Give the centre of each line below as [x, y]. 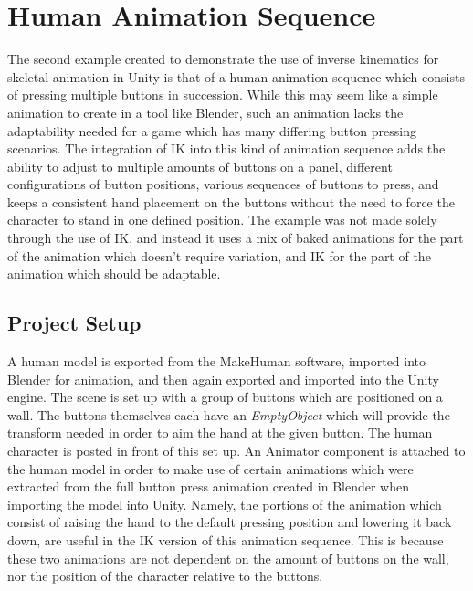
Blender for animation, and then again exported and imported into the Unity [223, 379]
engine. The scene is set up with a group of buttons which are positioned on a [225, 397]
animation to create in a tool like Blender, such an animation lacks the [205, 112]
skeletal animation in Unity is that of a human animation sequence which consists [236, 76]
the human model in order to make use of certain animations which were [210, 468]
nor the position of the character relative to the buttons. [165, 576]
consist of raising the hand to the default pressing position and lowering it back [230, 522]
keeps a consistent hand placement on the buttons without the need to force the [231, 201]
